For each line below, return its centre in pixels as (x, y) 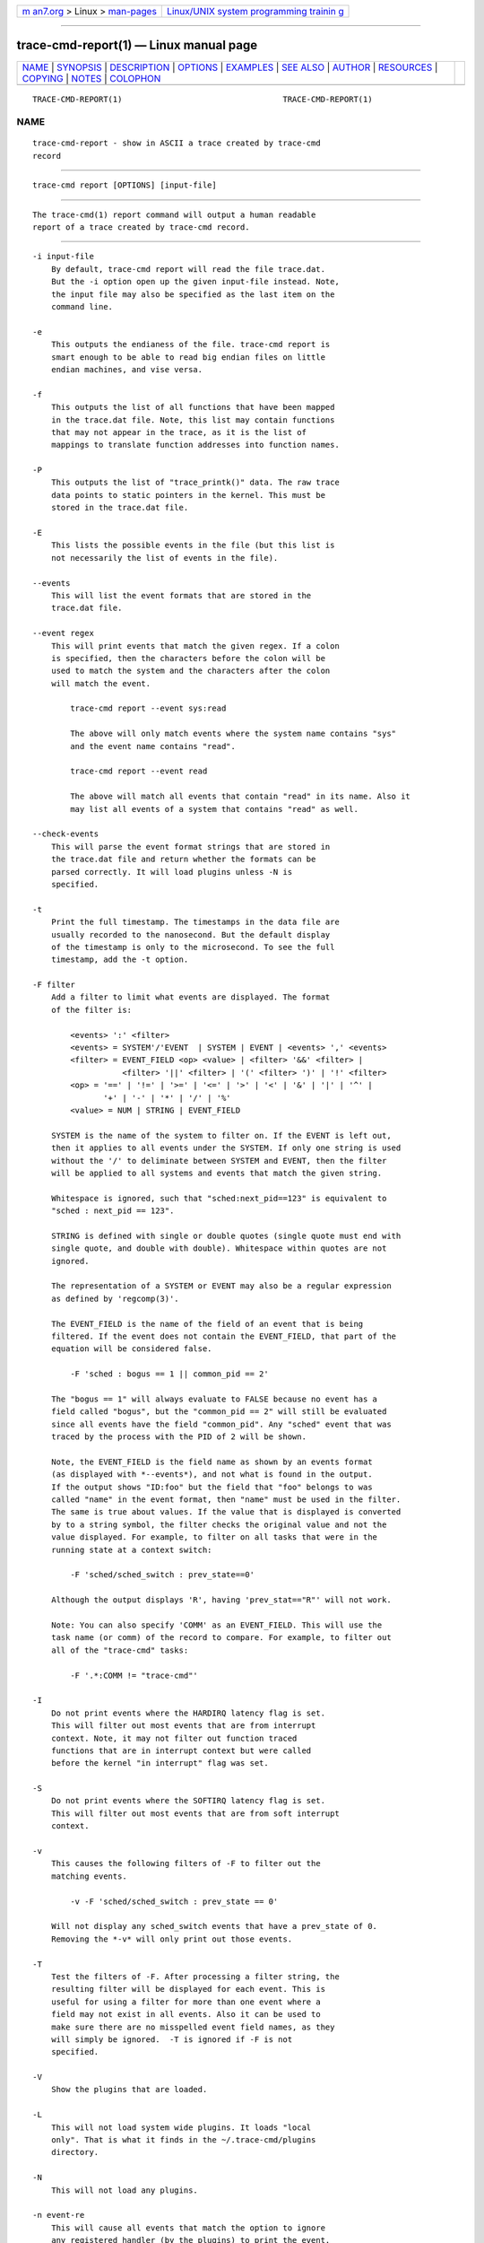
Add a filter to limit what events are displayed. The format (190, 997)
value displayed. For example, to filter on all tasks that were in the (214, 1537)
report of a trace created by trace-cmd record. (141, 227)
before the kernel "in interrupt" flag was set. (160, 1763)
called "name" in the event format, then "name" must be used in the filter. (226, 1500)
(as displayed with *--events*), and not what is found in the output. (212, 1475)
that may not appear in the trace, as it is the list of (178, 432)
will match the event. (101, 683)
